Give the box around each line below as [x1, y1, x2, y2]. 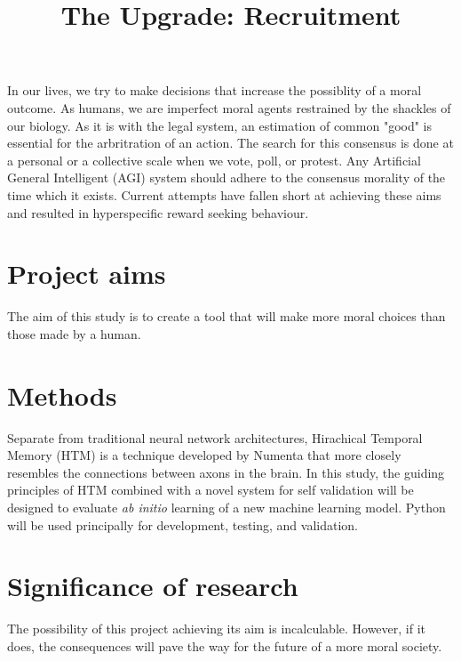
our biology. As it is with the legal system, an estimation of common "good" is [7, 116, 433, 134]
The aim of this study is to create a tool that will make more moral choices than [7, 307, 446, 326]
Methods [7, 376, 117, 413]
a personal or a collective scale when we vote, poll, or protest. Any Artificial [7, 150, 421, 169]
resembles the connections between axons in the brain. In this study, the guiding [7, 463, 445, 481]
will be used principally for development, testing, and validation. [7, 515, 359, 534]
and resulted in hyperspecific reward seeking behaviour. [7, 203, 309, 222]
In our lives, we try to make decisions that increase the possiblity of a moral [7, 81, 422, 100]
